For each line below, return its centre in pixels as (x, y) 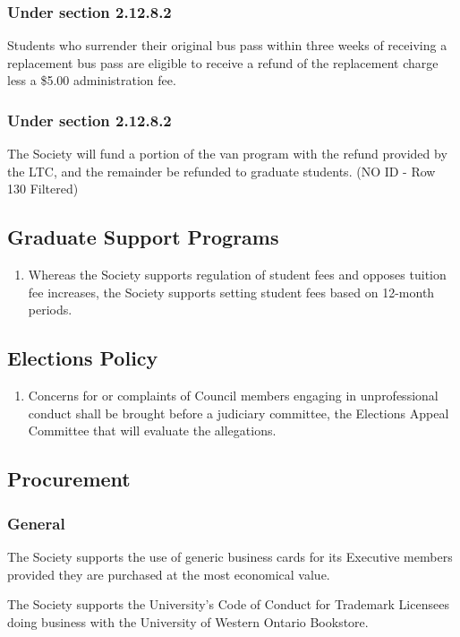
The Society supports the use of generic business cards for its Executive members (230, 556)
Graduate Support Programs (143, 237)
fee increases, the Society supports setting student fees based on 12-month (231, 292)
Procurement (69, 479)
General (36, 523)
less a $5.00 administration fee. (92, 80)
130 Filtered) (43, 189)
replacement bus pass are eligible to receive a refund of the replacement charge (223, 62)
